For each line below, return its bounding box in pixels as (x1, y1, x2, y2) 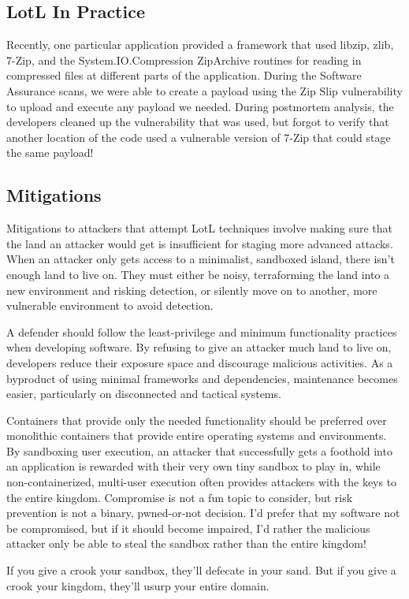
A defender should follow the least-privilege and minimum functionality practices (6, 323, 397, 340)
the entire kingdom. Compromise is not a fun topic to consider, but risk (6, 489, 353, 505)
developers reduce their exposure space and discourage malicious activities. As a (6, 354, 393, 370)
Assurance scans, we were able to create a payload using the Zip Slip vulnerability (6, 82, 403, 99)
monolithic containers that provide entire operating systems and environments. (6, 427, 387, 444)
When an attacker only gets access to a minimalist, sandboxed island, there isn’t (6, 251, 395, 267)
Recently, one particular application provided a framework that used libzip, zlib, (6, 36, 394, 53)
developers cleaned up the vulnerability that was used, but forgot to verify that (6, 113, 389, 130)
